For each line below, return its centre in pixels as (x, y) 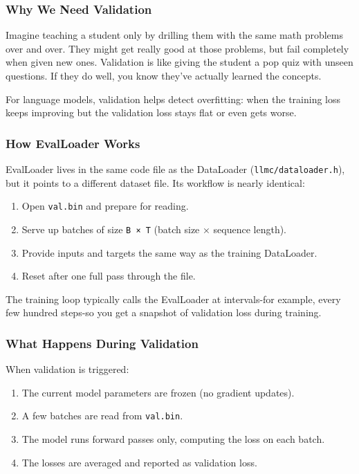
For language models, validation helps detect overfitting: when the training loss (173, 99)
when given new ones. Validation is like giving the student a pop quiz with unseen (179, 62)
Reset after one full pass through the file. (109, 276)
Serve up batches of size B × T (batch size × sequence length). (154, 229)
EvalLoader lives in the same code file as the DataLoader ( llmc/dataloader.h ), (175, 169)
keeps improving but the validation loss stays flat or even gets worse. (151, 112)
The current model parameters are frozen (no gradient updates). (158, 392)
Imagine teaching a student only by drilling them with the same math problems (174, 35)
